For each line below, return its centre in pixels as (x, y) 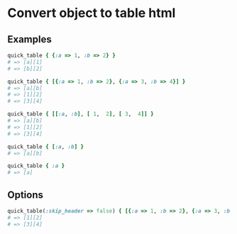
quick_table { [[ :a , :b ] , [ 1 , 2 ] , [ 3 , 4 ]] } (81, 114)
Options (26, 195)
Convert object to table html (92, 13)
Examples (29, 39)
